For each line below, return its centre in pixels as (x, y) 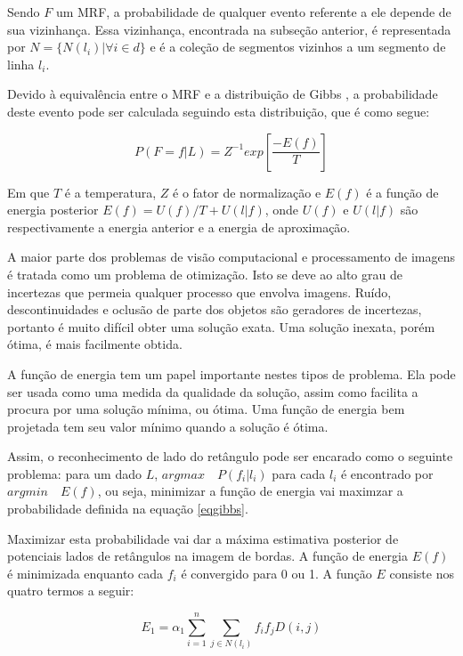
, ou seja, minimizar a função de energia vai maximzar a (250, 491)
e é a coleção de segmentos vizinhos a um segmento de (298, 47)
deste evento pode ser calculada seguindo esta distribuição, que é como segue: (219, 111)
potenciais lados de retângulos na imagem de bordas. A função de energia (207, 556)
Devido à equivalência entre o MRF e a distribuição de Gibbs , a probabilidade (223, 94)
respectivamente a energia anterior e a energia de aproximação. (179, 227)
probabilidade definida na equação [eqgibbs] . (128, 509)
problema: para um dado (74, 473)
